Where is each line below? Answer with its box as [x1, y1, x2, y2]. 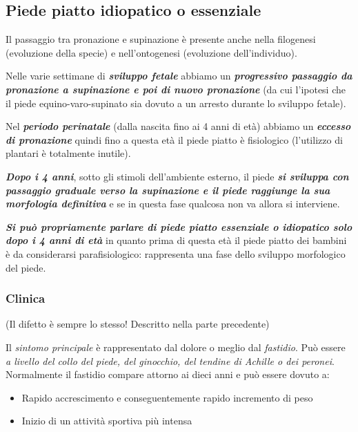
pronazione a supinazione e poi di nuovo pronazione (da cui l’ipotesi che [6, 82, 346, 96]
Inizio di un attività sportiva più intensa [21, 413, 192, 428]
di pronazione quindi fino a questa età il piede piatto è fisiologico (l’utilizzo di [6, 132, 343, 147]
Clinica [6, 290, 46, 307]
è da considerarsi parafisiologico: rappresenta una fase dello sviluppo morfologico [6, 246, 346, 261]
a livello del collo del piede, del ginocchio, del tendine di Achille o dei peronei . [6, 353, 335, 368]
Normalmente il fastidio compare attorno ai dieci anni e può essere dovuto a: [6, 367, 330, 382]
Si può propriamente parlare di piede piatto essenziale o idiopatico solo [6, 219, 352, 234]
